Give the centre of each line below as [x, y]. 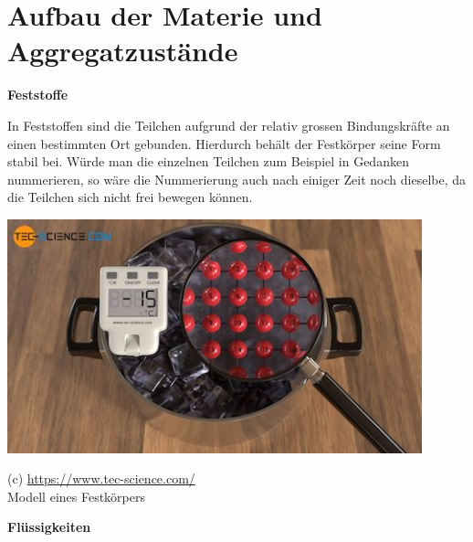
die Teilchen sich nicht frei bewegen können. [130, 197]
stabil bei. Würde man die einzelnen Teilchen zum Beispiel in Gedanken [208, 161]
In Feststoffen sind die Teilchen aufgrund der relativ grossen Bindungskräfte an [229, 125]
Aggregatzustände [123, 51]
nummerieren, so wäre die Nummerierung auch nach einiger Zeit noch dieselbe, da [237, 179]
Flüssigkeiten [49, 527]
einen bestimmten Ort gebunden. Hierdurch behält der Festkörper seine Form [224, 143]
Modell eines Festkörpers [77, 496]
